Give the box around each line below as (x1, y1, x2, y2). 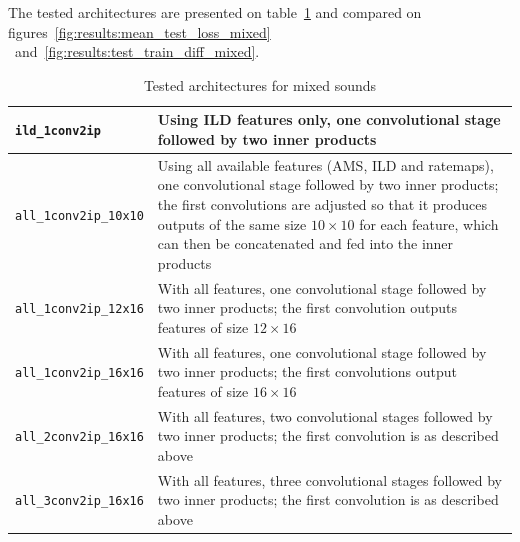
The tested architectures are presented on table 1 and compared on (8, 2, 422, 22)
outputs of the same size (157, 213, 307, 234)
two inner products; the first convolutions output (157, 361, 457, 382)
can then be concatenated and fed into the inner (157, 233, 454, 254)
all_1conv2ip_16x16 (15, 366, 144, 381)
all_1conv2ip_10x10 (15, 208, 144, 223)
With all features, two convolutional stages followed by (157, 405, 493, 426)
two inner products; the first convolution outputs (157, 297, 457, 318)
